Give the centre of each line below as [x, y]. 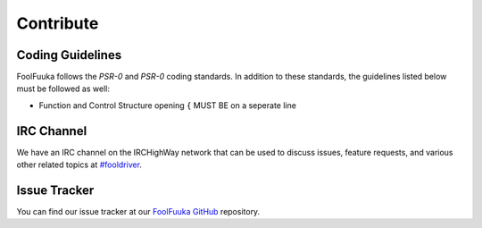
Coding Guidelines [69, 55]
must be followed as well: [63, 89]
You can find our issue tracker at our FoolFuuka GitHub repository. [138, 212]
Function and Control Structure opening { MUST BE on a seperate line [167, 105]
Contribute [58, 23]
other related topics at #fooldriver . [79, 165]
